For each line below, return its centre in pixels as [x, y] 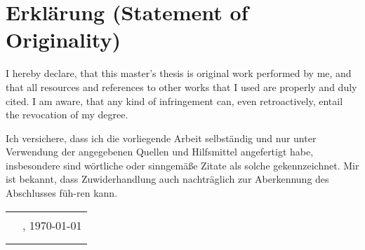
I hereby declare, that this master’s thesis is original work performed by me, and [179, 73]
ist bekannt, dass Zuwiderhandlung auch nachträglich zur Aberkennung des [167, 179]
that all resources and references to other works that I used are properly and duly [181, 86]
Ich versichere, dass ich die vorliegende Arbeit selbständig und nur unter [161, 138]
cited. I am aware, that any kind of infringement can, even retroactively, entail [174, 100]
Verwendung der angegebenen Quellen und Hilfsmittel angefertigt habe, [160, 152]
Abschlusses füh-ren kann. [62, 193]
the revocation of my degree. [67, 114]
